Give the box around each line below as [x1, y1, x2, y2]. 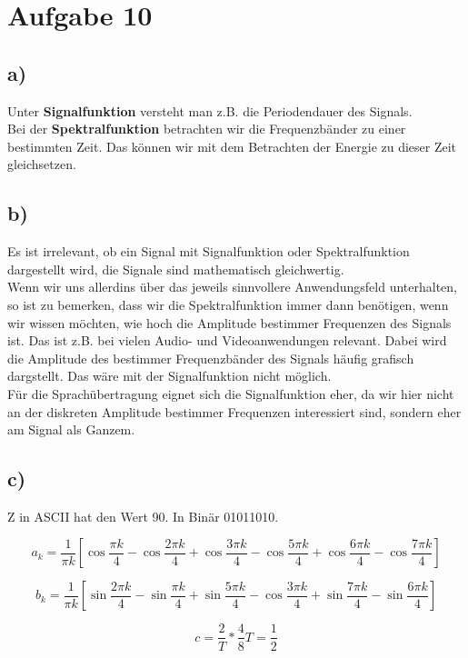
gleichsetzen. [7, 155, 76, 174]
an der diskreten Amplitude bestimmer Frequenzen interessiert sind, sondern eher [7, 402, 462, 421]
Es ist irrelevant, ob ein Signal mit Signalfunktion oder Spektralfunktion [7, 242, 410, 261]
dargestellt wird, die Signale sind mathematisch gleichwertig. [7, 259, 344, 278]
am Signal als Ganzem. [7, 420, 135, 439]
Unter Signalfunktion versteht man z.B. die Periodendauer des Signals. [7, 101, 413, 120]
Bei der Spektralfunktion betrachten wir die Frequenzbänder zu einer [7, 119, 406, 138]
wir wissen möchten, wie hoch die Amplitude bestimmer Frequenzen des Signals [7, 313, 452, 332]
